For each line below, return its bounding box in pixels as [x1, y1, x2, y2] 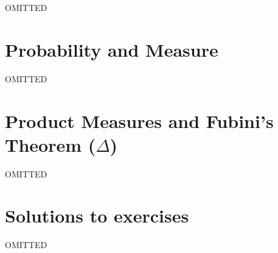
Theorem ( [5, 132, 96, 157]
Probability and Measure [5, 37, 218, 62]
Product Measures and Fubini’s [5, 108, 274, 133]
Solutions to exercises [5, 203, 189, 228]
